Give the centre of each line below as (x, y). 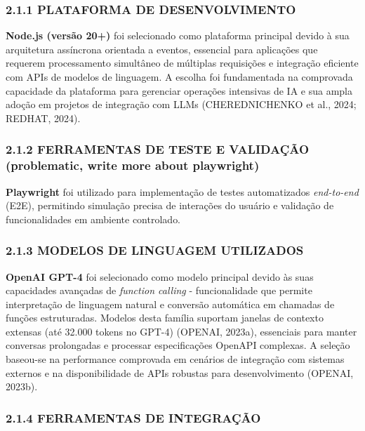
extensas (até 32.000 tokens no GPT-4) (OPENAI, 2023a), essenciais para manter (181, 331)
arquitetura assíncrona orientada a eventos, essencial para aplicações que (162, 49)
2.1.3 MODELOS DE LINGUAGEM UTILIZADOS (155, 250)
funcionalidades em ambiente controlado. (93, 219)
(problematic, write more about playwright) (133, 165)
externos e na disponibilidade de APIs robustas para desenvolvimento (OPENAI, (180, 372)
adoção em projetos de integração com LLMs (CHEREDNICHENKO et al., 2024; (181, 104)
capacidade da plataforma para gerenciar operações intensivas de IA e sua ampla (179, 90)
